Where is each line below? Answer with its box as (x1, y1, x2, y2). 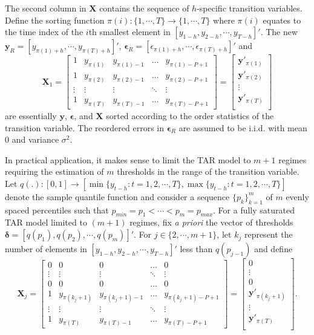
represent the (244, 228, 293, 241)
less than (180, 242, 213, 255)
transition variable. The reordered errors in (5, 121, 164, 134)
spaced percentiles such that (5, 203, 109, 216)
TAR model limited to (5, 216, 87, 229)
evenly (286, 190, 309, 203)
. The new (260, 25, 298, 38)
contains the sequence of (99, 2, 189, 14)
